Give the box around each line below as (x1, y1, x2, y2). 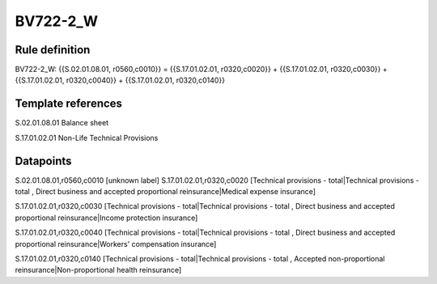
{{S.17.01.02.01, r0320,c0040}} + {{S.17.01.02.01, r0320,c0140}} (15, 75, 226, 85)
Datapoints (15, 154, 72, 167)
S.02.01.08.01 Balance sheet (15, 118, 109, 128)
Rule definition (15, 43, 91, 57)
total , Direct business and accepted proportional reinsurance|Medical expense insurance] (15, 187, 316, 197)
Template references (15, 97, 123, 111)
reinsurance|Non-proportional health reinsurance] (15, 265, 182, 275)
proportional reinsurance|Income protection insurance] (15, 213, 198, 223)
